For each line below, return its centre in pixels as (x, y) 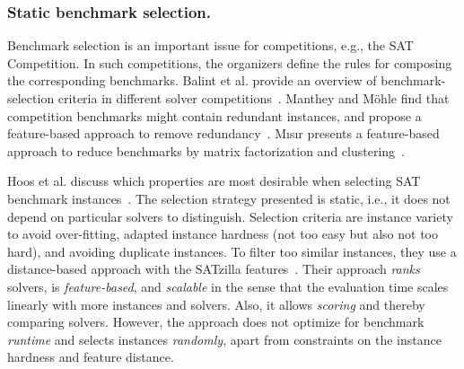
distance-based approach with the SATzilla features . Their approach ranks (214, 269)
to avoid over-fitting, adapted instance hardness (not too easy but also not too (223, 234)
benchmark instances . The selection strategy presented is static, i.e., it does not (229, 198)
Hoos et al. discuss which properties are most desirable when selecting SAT (214, 181)
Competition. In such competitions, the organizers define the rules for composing (230, 62)
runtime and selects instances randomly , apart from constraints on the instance (224, 339)
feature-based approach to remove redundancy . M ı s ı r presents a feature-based (223, 133)
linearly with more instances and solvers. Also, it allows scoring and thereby (216, 304)
